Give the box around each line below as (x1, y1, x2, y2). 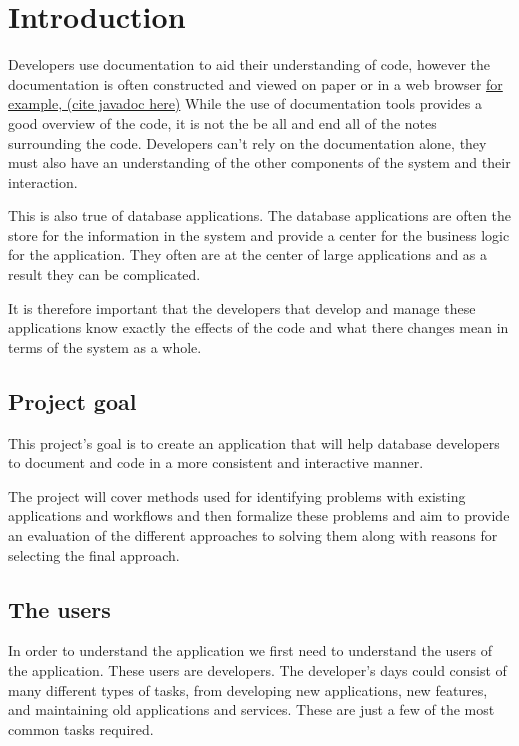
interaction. (8, 171, 78, 192)
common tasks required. (8, 718, 154, 739)
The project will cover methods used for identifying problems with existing (8, 485, 466, 506)
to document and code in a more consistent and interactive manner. (8, 452, 424, 473)
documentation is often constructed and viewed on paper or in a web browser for (8, 73, 503, 94)
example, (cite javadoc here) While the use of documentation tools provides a (8, 93, 482, 114)
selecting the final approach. (8, 544, 180, 565)
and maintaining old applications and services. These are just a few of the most (8, 699, 495, 720)
